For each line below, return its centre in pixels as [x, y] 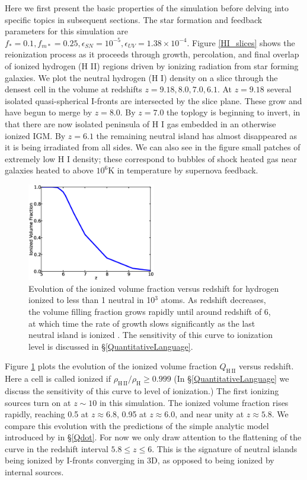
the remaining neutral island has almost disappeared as [197, 135]
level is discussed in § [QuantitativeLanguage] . [111, 346]
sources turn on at [38, 402]
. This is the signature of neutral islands [225, 448]
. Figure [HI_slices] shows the [241, 42]
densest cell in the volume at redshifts [73, 89]
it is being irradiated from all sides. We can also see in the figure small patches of [153, 147]
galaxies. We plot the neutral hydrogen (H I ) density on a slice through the [141, 77]
